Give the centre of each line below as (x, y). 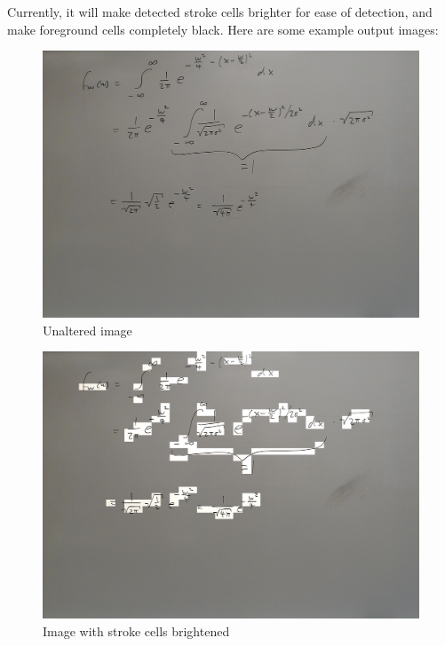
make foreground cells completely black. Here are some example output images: (223, 29)
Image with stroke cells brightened (136, 631)
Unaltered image (87, 330)
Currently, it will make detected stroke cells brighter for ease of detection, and (220, 12)
